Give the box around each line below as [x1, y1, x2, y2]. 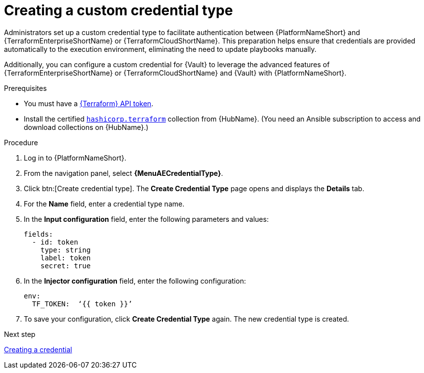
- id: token [32, 238, 78, 246]
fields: [24, 230, 53, 238]
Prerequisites [4, 83, 47, 92]
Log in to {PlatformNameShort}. [24, 153, 127, 162]
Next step [4, 330, 36, 338]
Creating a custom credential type [4, 2, 233, 19]
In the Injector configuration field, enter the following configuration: [24, 276, 246, 285]
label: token [40, 253, 91, 262]
